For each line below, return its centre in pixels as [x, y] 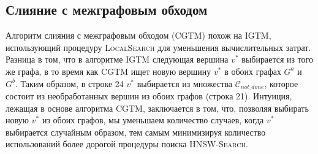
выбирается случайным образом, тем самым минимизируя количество [136, 132]
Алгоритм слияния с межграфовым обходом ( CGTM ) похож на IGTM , [138, 35]
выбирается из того [277, 59]
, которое [281, 83]
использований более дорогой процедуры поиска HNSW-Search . [127, 144]
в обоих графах [253, 71]
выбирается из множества [185, 83]
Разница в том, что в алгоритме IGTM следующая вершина [117, 59]
